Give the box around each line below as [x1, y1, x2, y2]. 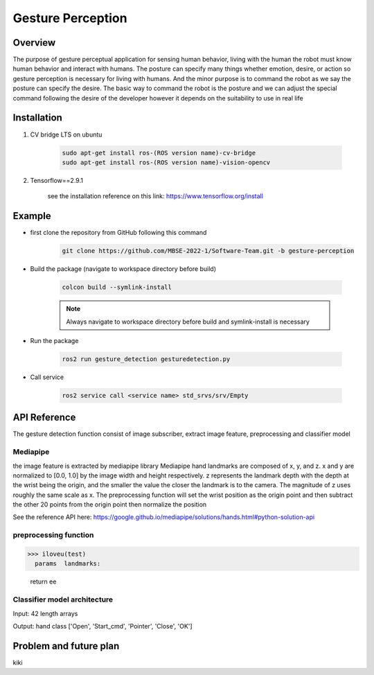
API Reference [12, 412, 76, 423]
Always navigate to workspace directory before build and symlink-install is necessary [66, 317, 310, 326]
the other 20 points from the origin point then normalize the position [12, 500, 207, 509]
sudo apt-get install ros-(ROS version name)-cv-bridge [62, 149, 256, 157]
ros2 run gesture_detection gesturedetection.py [62, 355, 231, 363]
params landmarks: [35, 560, 101, 568]
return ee [30, 577, 57, 586]
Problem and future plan [12, 640, 120, 651]
